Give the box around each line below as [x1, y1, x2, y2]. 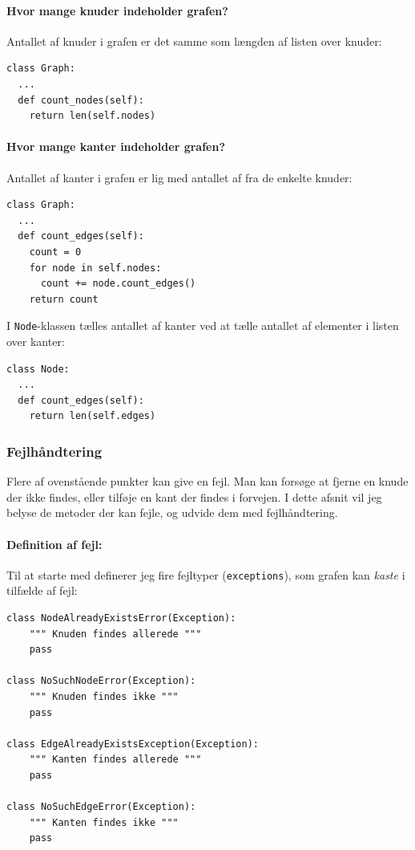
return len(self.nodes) [29, 110, 156, 122]
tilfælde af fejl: [6, 582, 78, 599]
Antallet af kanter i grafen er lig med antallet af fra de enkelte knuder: [6, 169, 353, 185]
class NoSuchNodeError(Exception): [6, 675, 196, 687]
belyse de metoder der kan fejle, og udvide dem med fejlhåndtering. [6, 504, 338, 521]
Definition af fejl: [6, 535, 103, 552]
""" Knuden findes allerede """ [29, 628, 202, 640]
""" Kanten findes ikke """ [29, 816, 179, 828]
